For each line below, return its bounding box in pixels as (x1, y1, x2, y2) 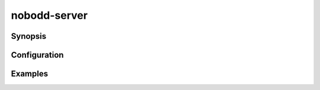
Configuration (11, 50, 64, 60)
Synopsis (11, 31, 47, 41)
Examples (11, 69, 49, 79)
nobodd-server (11, 9, 88, 22)
